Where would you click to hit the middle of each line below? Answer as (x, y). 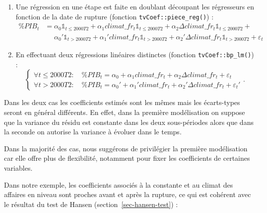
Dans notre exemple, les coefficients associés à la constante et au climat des (119, 184)
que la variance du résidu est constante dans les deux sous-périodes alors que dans (129, 122)
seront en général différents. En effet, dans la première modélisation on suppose (125, 112)
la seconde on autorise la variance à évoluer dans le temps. (93, 132)
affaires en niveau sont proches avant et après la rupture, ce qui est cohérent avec (128, 194)
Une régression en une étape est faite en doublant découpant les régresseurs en (135, 6)
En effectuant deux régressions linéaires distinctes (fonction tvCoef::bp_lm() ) (135, 54)
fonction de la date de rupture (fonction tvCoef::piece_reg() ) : (115, 16)
